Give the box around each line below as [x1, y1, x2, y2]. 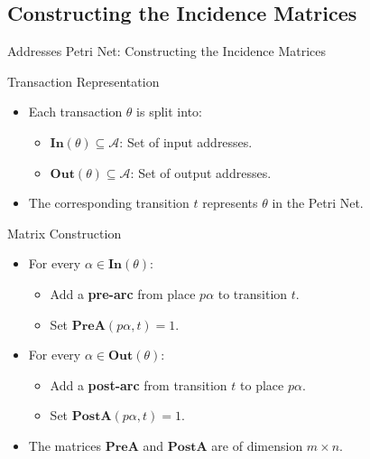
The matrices [28, 436, 102, 454]
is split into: [136, 102, 202, 121]
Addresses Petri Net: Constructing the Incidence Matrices [7, 42, 327, 61]
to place [240, 375, 284, 394]
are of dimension [211, 436, 303, 454]
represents [202, 193, 258, 212]
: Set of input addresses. [119, 132, 253, 151]
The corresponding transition [28, 193, 190, 212]
